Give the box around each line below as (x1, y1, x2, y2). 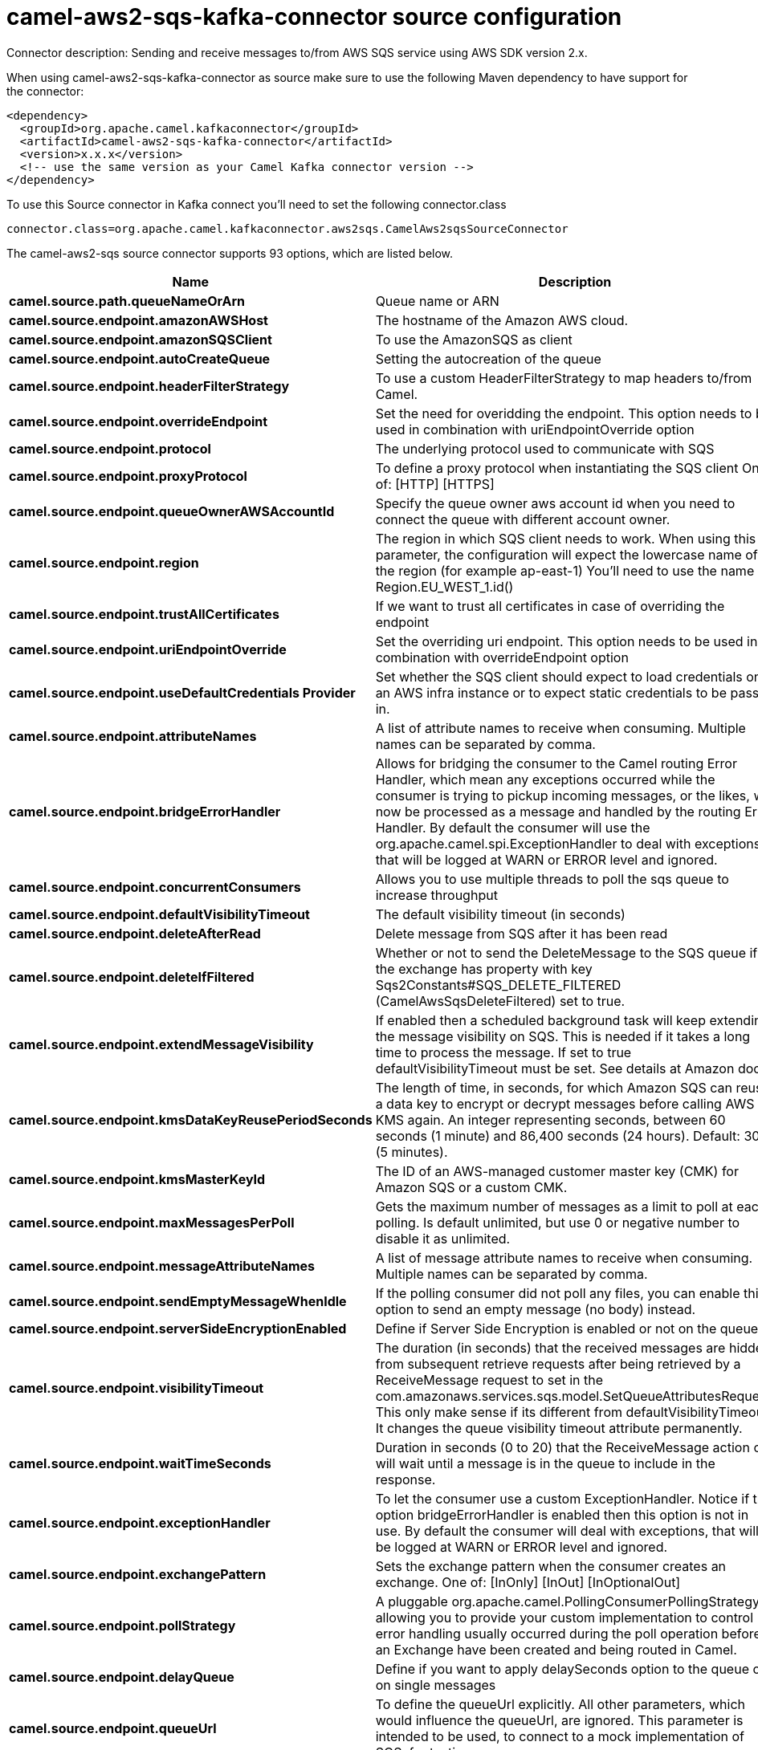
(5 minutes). (375, 1143, 448, 1160)
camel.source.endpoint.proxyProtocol (9, 467, 247, 484)
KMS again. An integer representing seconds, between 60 (375, 1111, 726, 1128)
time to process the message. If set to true (375, 1044, 632, 1060)
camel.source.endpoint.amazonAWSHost (9, 311, 268, 328)
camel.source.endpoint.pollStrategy (9, 1617, 236, 1634)
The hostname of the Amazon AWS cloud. (375, 311, 629, 328)
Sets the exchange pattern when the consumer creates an (375, 1557, 727, 1574)
